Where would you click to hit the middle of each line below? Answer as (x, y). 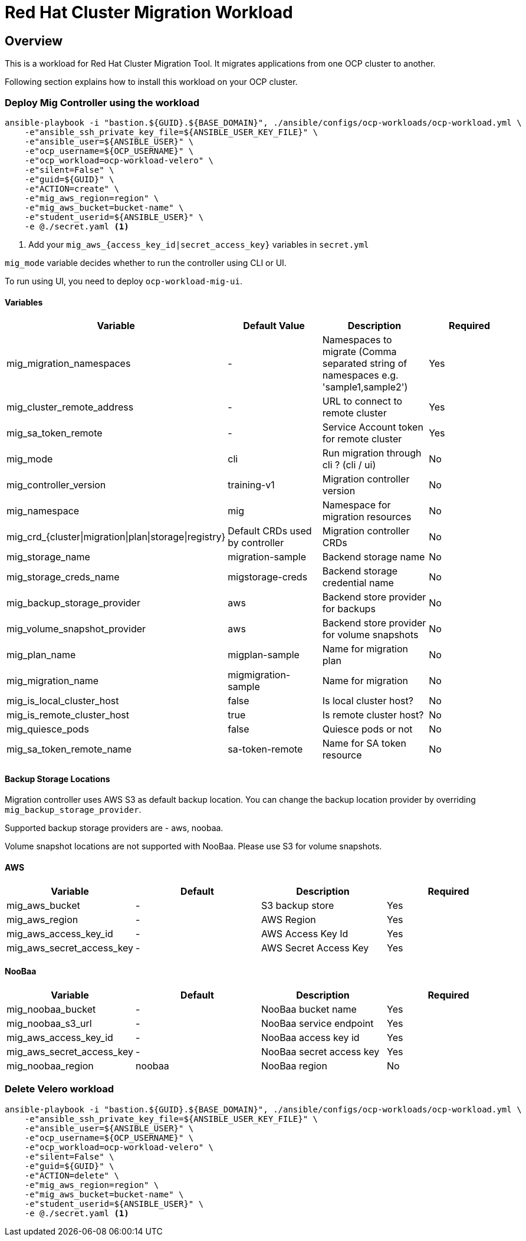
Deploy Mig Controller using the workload (102, 102)
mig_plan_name (41, 655)
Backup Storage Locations (57, 779)
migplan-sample (264, 655)
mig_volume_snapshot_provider (76, 629)
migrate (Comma (359, 352)
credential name (358, 583)
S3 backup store (297, 905)
